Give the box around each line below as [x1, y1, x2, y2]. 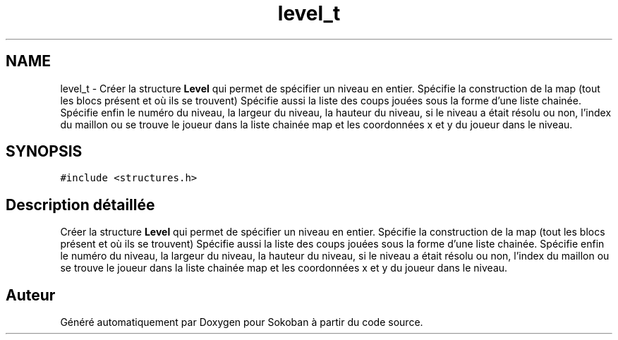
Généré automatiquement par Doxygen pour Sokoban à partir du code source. [60, 316, 423, 329]
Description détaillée [6, 195, 155, 214]
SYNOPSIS [6, 142, 83, 161]
